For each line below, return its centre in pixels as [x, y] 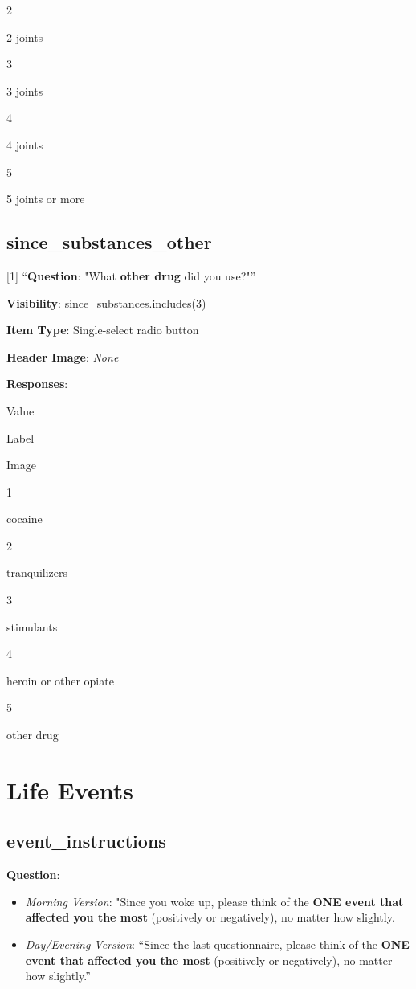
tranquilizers [37, 572]
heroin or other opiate [60, 680]
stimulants [32, 626]
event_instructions [86, 841]
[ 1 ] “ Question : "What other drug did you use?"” [131, 275]
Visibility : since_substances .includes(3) [106, 302]
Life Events [70, 789]
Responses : [37, 384]
